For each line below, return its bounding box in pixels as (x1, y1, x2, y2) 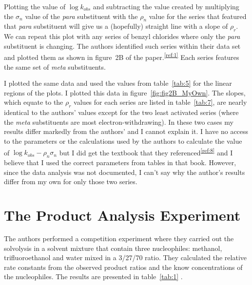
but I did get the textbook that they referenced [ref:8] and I (59, 146, 233, 157)
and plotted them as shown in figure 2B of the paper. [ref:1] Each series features (4, 51, 239, 62)
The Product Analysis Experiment (4, 205, 241, 225)
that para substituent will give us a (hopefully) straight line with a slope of (4, 21, 228, 31)
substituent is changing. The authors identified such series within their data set (4, 40, 241, 51)
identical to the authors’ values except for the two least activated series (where (4, 107, 239, 117)
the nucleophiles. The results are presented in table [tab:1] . (4, 271, 183, 282)
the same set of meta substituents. (4, 61, 106, 72)
